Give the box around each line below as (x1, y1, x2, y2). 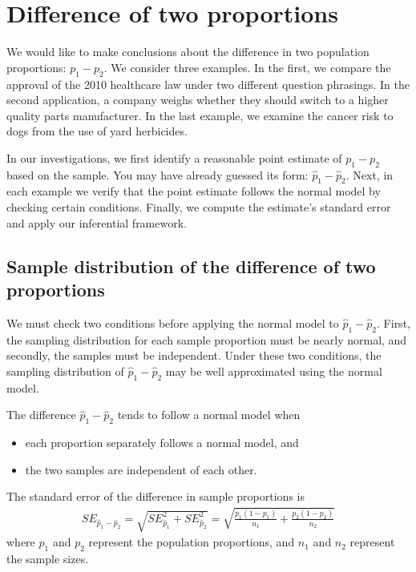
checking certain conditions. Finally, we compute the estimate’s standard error (6, 199, 391, 216)
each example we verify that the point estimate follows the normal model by (6, 183, 381, 199)
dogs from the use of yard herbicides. (6, 123, 188, 139)
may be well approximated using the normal (165, 362, 382, 379)
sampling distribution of (6, 362, 124, 379)
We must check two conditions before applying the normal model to (6, 314, 339, 331)
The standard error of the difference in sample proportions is (6, 488, 305, 505)
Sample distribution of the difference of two (6, 253, 376, 278)
